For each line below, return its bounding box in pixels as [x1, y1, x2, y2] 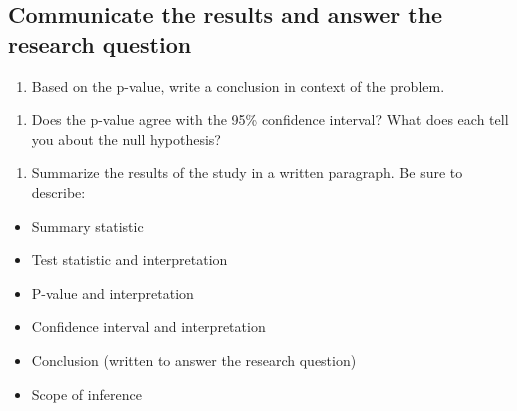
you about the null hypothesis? [31, 128, 221, 149]
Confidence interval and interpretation [31, 316, 266, 337]
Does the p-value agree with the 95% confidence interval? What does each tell [31, 109, 509, 130]
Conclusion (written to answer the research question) [31, 349, 357, 370]
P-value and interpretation [31, 282, 194, 303]
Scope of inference [31, 383, 142, 404]
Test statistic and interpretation [31, 249, 228, 270]
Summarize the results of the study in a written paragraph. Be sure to [31, 162, 463, 183]
